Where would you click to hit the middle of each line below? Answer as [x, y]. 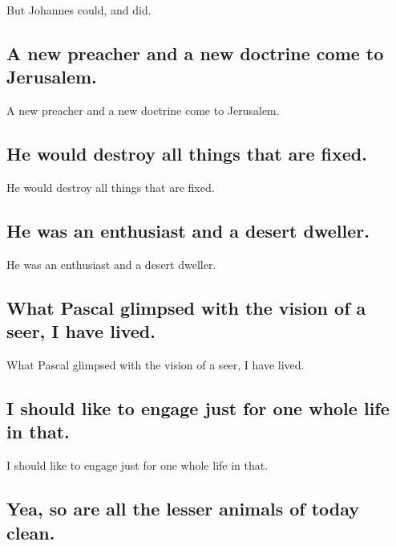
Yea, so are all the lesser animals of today [183, 509]
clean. [31, 532]
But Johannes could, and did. [79, 10]
